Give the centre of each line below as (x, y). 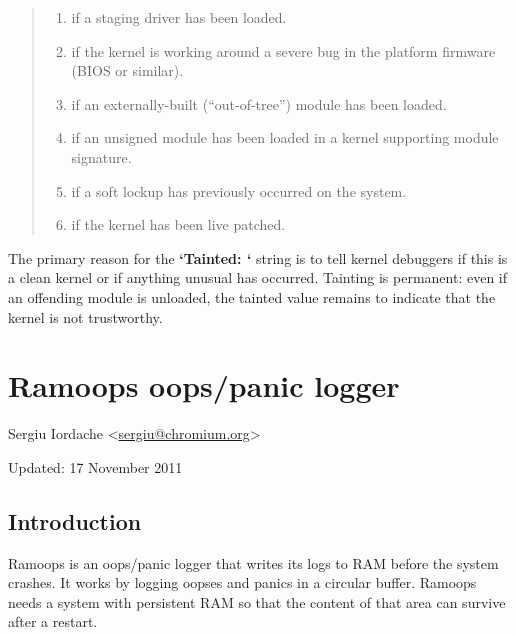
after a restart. (53, 621)
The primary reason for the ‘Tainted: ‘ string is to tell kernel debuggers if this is (258, 257)
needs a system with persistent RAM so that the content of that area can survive (257, 601)
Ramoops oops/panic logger (204, 385)
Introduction (75, 520)
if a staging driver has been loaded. (179, 17)
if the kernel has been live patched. (178, 224)
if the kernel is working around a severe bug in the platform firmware (283, 50)
